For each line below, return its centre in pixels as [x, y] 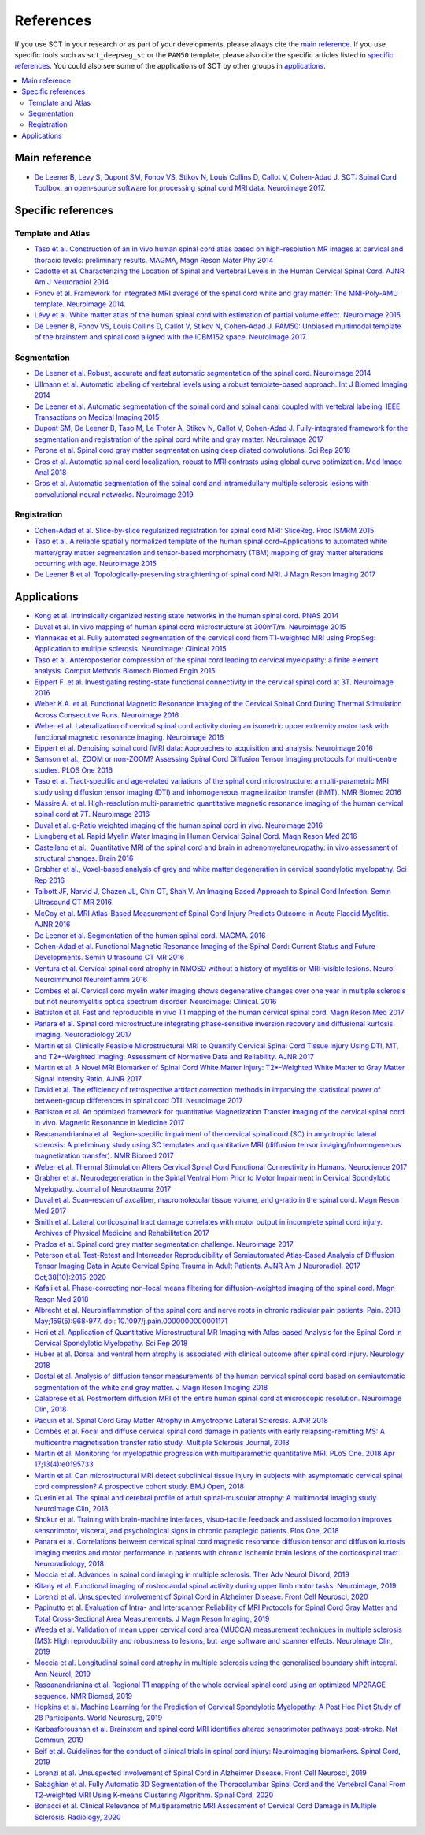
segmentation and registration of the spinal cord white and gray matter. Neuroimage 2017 [179, 439]
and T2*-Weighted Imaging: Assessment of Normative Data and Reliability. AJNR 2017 [174, 1056]
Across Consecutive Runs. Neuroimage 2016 [107, 715]
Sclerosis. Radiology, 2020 [78, 1817]
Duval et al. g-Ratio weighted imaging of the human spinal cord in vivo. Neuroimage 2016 [178, 825]
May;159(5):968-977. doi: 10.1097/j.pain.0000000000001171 [131, 1321]
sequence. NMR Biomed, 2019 [83, 1696]
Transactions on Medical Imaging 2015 [97, 417]
